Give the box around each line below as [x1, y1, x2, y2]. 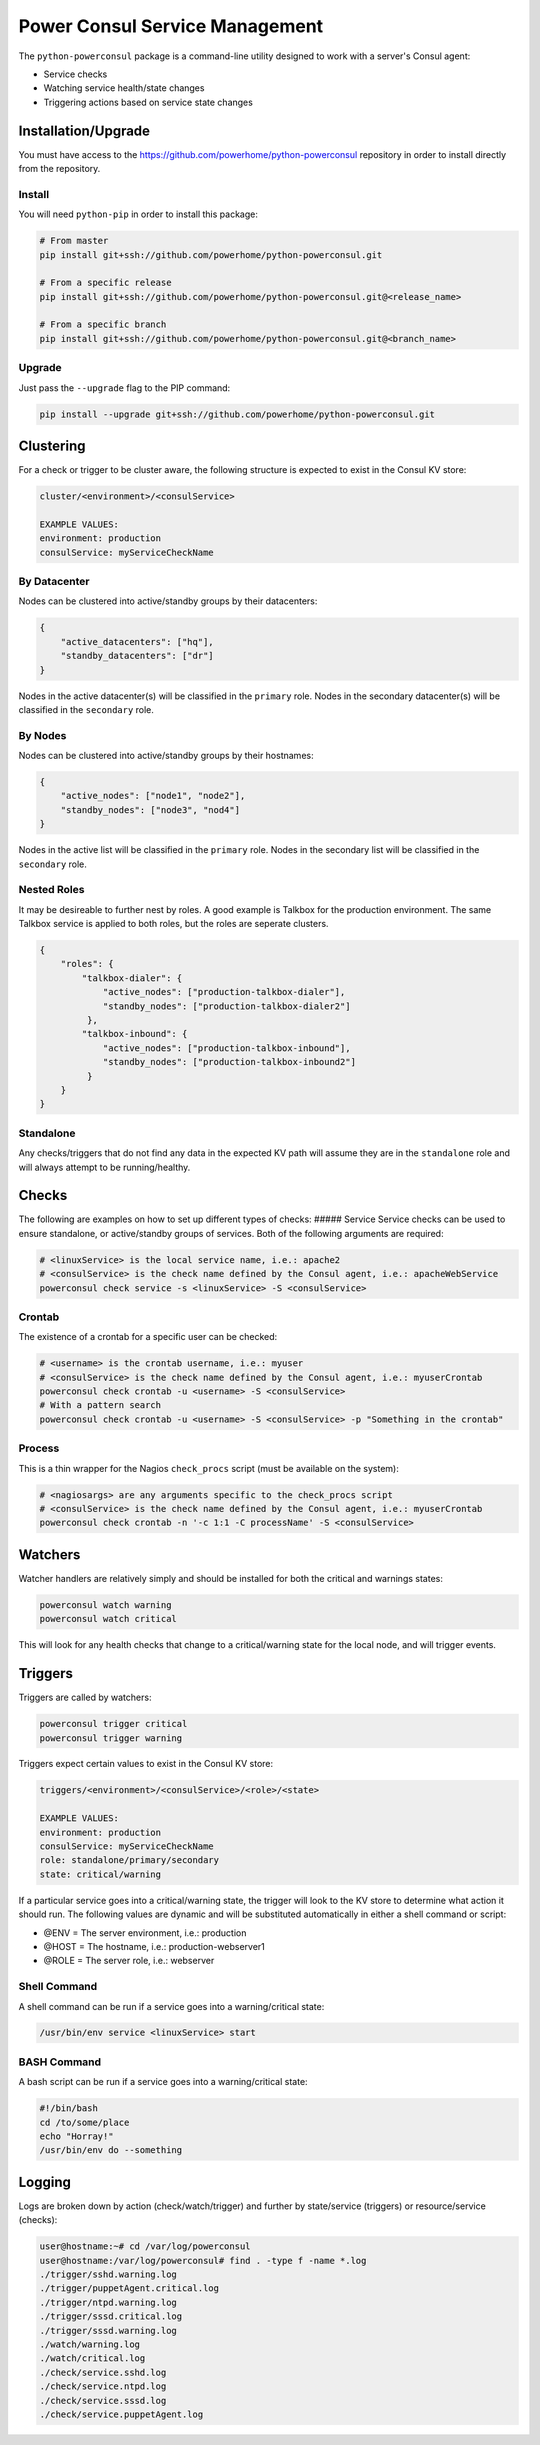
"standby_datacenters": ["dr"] [60, 650, 214, 662]
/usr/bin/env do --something [39, 2145, 183, 2156]
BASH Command [18, 2055, 102, 2069]
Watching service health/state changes [43, 82, 205, 94]
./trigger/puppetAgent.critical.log [39, 2283, 220, 2294]
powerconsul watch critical [39, 1613, 177, 1625]
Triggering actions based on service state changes [43, 96, 254, 108]
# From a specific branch [39, 319, 167, 330]
